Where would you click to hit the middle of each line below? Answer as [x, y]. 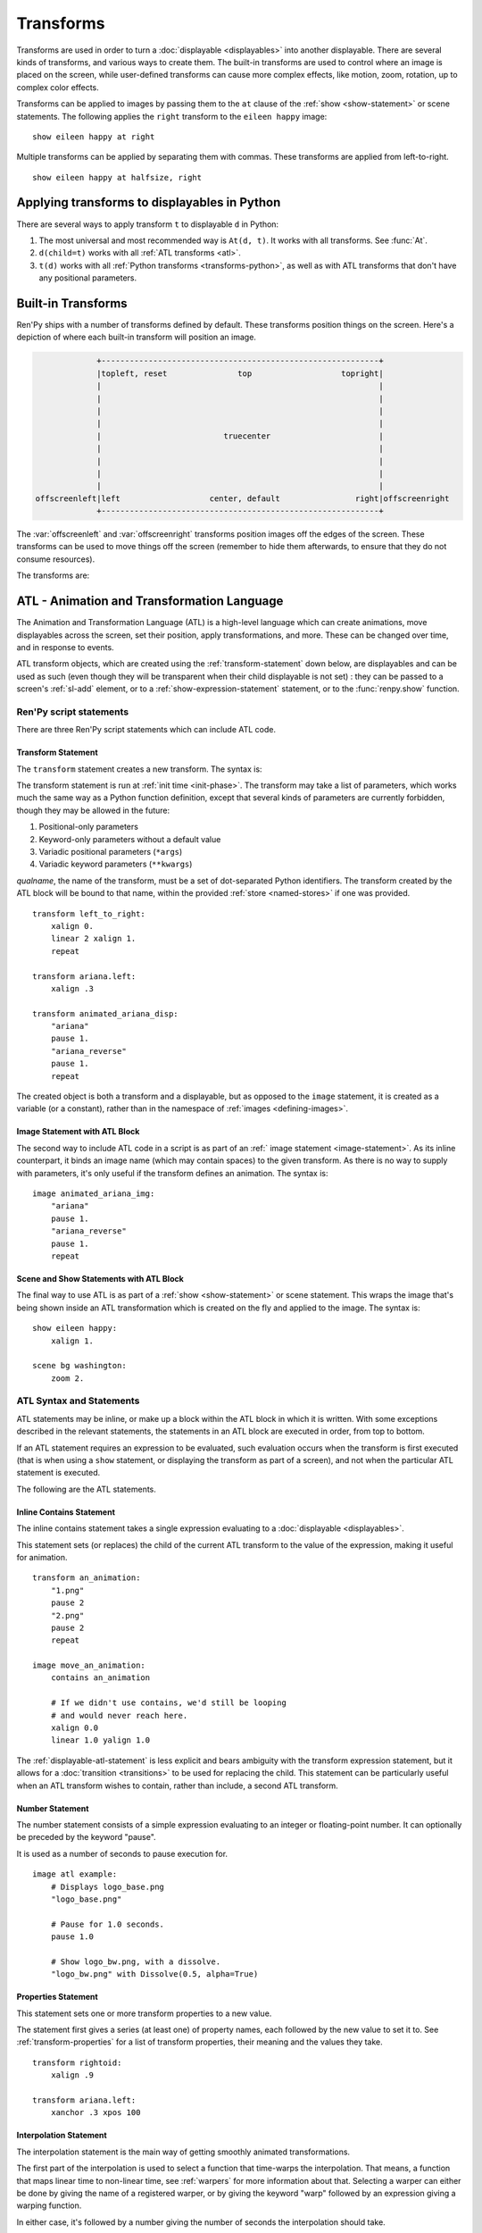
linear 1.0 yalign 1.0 [100, 1740]
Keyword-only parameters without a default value [130, 839]
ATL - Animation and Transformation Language [150, 602]
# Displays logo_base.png [108, 1886]
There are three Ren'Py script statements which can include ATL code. [146, 730]
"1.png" [67, 1590]
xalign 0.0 [75, 1728]
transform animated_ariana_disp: [105, 1013]
